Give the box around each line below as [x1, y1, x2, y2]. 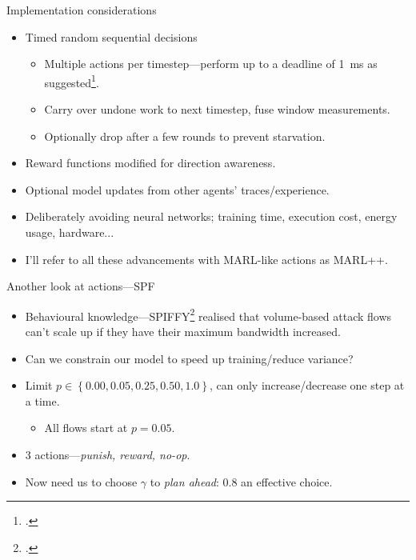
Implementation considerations [6, 2, 157, 18]
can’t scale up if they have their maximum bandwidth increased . [25, 323, 341, 340]
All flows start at [44, 419, 128, 436]
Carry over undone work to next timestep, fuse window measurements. [44, 101, 390, 118]
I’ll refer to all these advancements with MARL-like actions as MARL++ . [25, 250, 388, 267]
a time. [25, 392, 60, 409]
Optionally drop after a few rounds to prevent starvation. [44, 127, 326, 144]
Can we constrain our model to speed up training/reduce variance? [25, 350, 354, 366]
